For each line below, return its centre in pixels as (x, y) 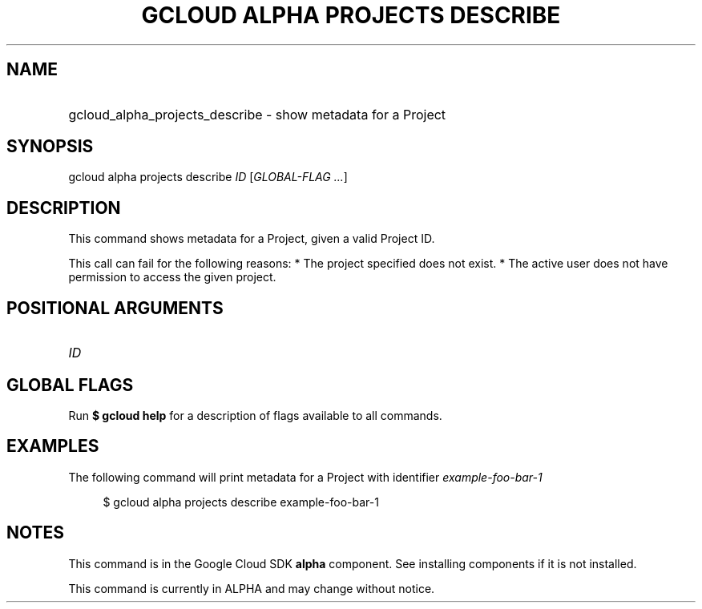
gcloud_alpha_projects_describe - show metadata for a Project (257, 114)
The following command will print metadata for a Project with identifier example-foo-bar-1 (305, 477)
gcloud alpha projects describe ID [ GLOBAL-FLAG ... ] (208, 177)
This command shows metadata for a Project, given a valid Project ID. (252, 239)
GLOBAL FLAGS (70, 385)
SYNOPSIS (50, 147)
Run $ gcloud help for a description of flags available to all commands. (255, 415)
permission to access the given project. (172, 277)
